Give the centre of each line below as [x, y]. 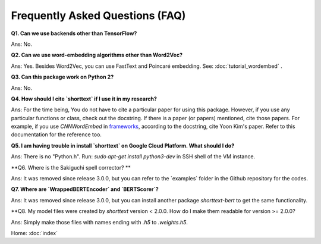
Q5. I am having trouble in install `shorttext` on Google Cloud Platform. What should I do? [123, 145]
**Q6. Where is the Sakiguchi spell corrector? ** [71, 167]
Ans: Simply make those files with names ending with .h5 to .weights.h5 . [100, 222]
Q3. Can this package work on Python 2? [62, 77]
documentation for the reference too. [56, 134]
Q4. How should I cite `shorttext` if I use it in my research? [84, 99]
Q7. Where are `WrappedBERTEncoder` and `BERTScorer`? [85, 189]
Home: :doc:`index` [34, 233]
